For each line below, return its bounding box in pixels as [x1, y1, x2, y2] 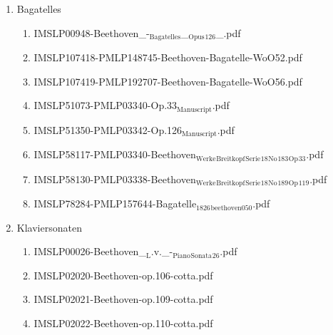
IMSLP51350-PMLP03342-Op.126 [34, 122, 183, 137]
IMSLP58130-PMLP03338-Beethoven [34, 171, 196, 186]
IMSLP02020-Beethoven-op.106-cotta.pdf [34, 267, 213, 282]
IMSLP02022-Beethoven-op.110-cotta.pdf [34, 316, 213, 331]
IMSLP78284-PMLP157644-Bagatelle [34, 196, 197, 211]
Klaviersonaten [16, 220, 82, 234]
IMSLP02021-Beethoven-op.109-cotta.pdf [34, 292, 213, 306]
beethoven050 [210, 204, 252, 212]
